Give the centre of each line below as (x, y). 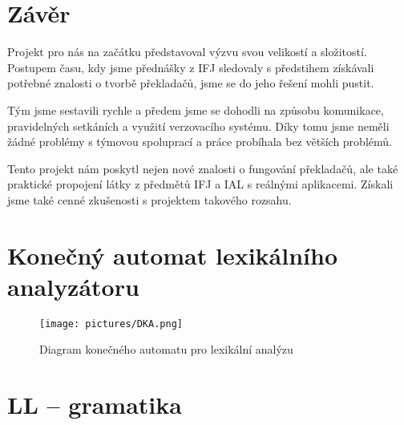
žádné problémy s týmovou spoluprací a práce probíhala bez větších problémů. (200, 142)
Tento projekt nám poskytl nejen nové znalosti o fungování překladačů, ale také (203, 168)
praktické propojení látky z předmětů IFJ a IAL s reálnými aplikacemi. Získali (200, 184)
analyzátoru (73, 286)
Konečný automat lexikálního (172, 255)
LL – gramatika (95, 405)
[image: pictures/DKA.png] (111, 324)
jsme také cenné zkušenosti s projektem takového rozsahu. (149, 199)
